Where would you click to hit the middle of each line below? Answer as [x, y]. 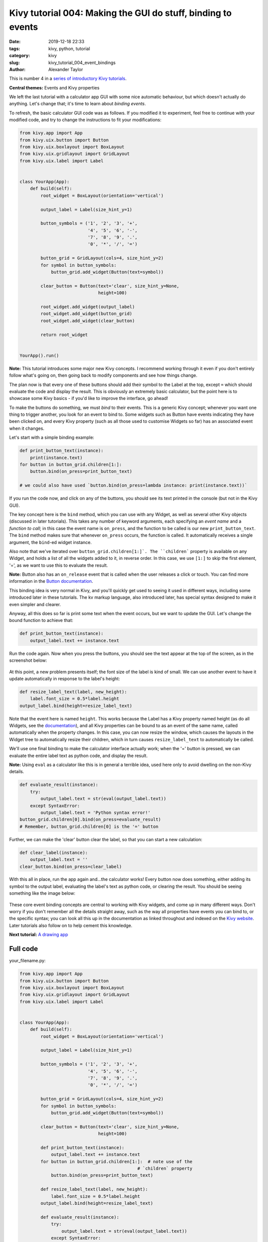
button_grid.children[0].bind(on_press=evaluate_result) [90, 819]
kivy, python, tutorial [69, 48]
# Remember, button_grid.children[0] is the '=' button [89, 826]
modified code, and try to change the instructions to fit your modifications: [85, 120]
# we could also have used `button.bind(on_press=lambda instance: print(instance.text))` [134, 485]
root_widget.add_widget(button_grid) [86, 314]
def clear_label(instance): [54, 853]
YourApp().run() [39, 355]
